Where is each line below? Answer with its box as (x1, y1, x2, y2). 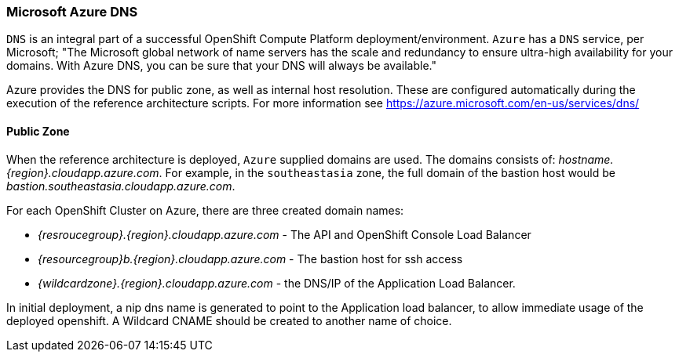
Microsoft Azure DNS (6, 4, 138, 20)
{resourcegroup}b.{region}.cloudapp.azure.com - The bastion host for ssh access (38, 251, 463, 266)
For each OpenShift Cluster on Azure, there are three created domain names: (6, 203, 404, 217)
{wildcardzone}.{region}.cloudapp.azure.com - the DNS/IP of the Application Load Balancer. (38, 276, 516, 290)
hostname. (558, 152, 614, 166)
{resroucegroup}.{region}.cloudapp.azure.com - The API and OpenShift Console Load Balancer (38, 227, 531, 241)
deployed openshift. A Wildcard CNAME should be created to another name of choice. (6, 313, 452, 327)
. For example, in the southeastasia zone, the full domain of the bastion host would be (159, 165, 615, 179)
